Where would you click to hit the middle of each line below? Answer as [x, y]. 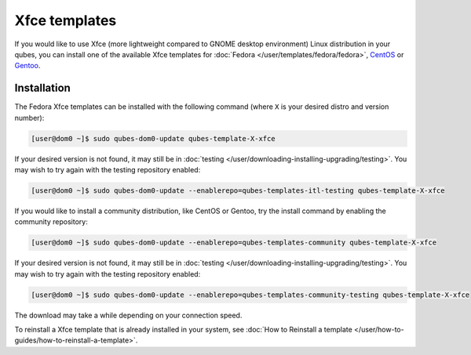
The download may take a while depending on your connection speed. [128, 315]
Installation [42, 88]
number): [29, 118]
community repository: [51, 222]
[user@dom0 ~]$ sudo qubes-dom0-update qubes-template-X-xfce [153, 138]
